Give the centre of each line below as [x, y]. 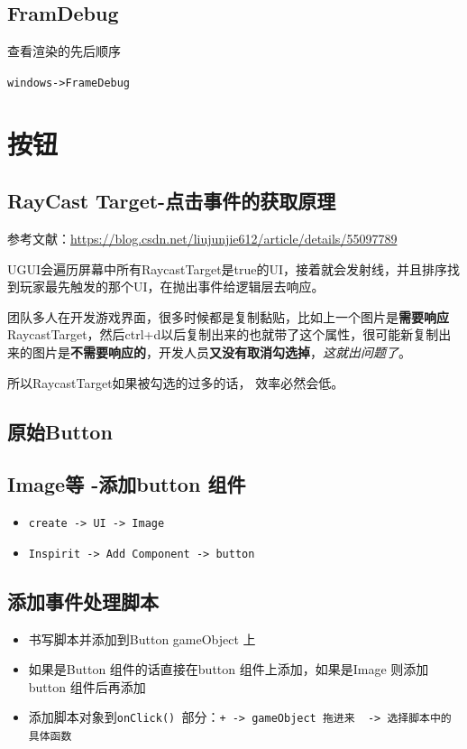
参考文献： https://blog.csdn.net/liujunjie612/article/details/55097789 [202, 239]
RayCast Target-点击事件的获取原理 [172, 201]
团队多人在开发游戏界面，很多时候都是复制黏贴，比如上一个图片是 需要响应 [228, 316]
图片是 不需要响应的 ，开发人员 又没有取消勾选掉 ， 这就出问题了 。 [221, 352]
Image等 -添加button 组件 [127, 484]
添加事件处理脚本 [83, 601]
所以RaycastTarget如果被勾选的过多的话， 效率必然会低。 [176, 382]
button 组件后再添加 [87, 686]
